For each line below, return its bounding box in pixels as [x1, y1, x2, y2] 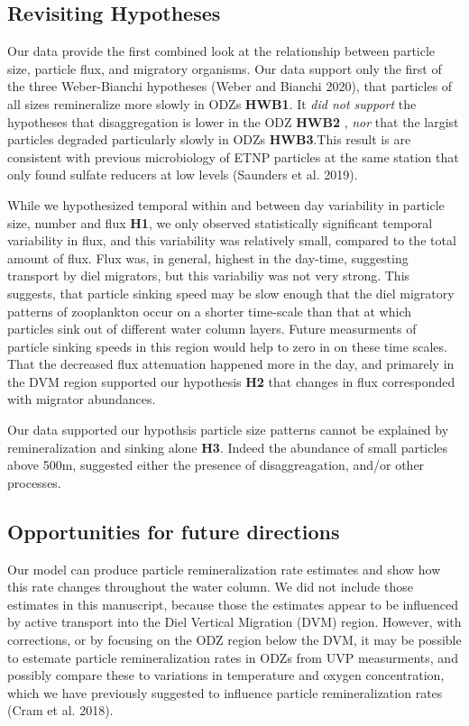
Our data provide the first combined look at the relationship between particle [7, 41, 436, 60]
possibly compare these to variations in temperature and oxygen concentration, [7, 666, 445, 685]
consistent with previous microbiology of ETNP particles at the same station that [7, 147, 459, 166]
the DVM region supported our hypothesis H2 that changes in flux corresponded [7, 372, 455, 391]
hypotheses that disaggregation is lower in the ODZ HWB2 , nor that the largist [7, 112, 459, 131]
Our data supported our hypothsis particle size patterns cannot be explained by [7, 420, 449, 439]
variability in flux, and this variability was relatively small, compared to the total [7, 231, 456, 250]
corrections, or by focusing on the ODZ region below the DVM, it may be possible [7, 630, 462, 649]
